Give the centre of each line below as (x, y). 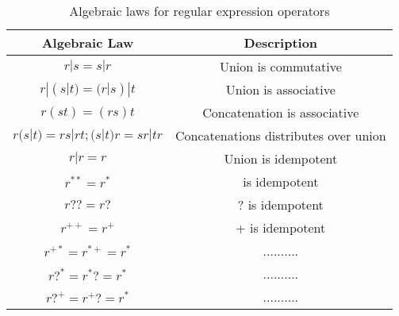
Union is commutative (280, 66)
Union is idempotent (281, 158)
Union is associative (280, 89)
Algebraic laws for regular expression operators (199, 11)
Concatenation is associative (281, 112)
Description (281, 42)
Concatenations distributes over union (280, 135)
